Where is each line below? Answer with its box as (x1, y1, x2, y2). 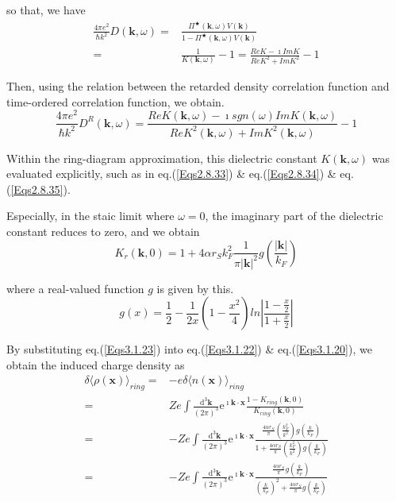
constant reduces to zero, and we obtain (6, 222, 200, 239)
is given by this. (156, 280, 234, 296)
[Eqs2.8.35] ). (10, 180, 71, 197)
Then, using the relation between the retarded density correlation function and (6, 77, 390, 94)
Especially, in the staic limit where (6, 207, 175, 224)
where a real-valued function (6, 280, 144, 296)
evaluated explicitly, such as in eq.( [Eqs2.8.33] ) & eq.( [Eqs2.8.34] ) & (6, 165, 336, 182)
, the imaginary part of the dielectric (205, 207, 383, 224)
